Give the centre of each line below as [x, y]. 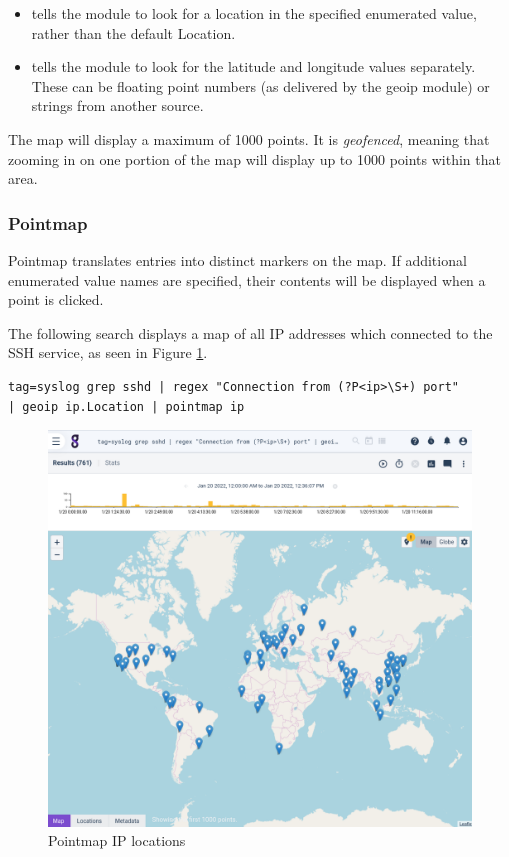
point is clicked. [56, 299]
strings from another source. [117, 105]
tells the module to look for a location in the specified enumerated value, [254, 13]
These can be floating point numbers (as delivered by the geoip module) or [260, 85]
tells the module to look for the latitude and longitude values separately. [253, 66]
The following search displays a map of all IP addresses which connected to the [250, 332]
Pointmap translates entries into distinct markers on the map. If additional [237, 259]
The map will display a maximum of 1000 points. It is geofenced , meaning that [249, 138]
